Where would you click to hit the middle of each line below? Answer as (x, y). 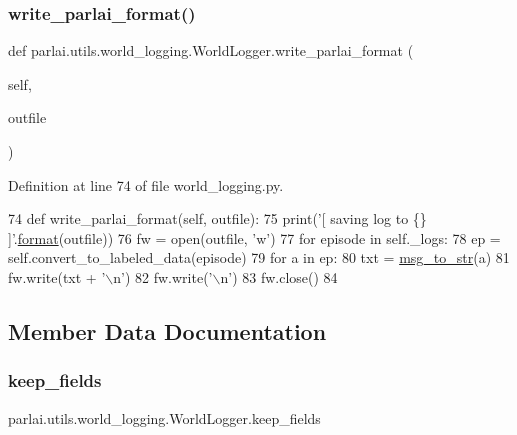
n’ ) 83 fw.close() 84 (279, 276)
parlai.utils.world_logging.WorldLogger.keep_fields (164, 417)
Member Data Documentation (167, 330)
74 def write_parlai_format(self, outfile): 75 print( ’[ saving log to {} (217, 218)
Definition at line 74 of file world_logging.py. (146, 184)
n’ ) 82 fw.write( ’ (163, 276)
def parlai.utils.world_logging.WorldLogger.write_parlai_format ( (211, 50)
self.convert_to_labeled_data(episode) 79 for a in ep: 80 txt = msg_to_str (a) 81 (259, 257)
